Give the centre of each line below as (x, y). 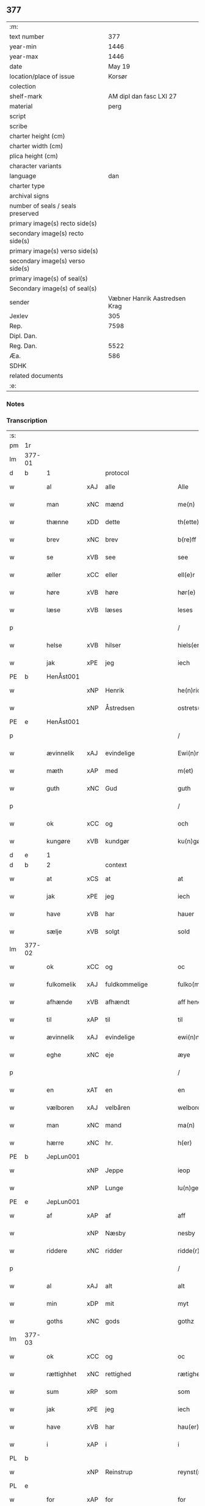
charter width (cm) (36, 146)
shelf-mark (26, 96)
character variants (36, 166)
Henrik (115, 690)
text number (27, 36)
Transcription (27, 420)
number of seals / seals (43, 206)
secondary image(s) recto (47, 233)
